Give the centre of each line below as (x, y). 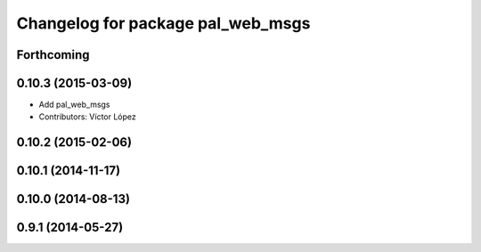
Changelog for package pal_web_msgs (163, 23)
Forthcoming (53, 55)
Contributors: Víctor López (88, 117)
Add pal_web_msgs (74, 105)
